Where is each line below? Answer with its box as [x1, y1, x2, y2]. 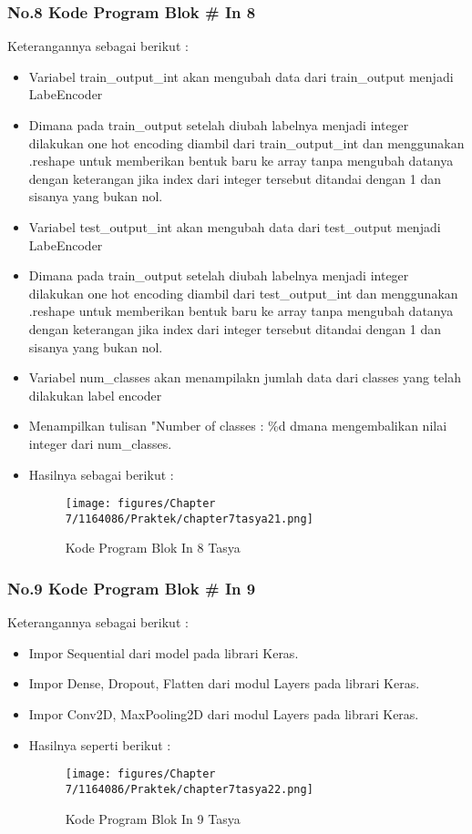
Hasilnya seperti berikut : [28, 735, 171, 754]
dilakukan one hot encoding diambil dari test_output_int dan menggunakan [28, 283, 458, 302]
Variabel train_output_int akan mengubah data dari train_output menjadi [28, 66, 454, 86]
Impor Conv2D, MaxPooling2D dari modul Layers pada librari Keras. [28, 705, 419, 723]
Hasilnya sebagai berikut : [28, 464, 174, 483]
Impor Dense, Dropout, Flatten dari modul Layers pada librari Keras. [28, 674, 420, 693]
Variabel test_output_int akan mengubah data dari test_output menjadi [28, 217, 441, 236]
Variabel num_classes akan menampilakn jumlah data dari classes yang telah [28, 368, 462, 387]
